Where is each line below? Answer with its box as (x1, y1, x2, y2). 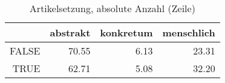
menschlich (162, 25, 215, 39)
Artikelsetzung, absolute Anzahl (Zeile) (29, 1, 195, 15)
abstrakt (50, 25, 91, 39)
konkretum (100, 25, 153, 39)
